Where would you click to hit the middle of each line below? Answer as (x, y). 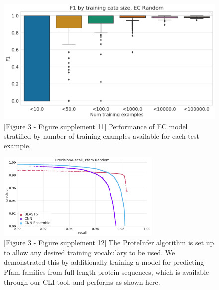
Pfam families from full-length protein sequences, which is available (107, 272)
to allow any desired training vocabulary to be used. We (90, 252)
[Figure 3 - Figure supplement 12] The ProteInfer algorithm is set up (109, 242)
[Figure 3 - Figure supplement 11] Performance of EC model (96, 126)
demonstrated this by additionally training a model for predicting (104, 262)
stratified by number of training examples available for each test (102, 136)
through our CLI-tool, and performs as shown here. (82, 281)
